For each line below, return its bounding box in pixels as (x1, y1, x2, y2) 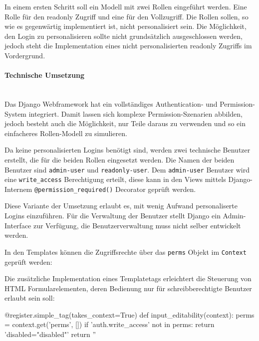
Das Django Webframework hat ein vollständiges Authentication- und (4, 98, 218, 109)
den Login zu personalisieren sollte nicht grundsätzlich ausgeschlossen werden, (4, 30, 243, 41)
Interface (4, 220, 31, 230)
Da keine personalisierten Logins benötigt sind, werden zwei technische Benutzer (4, 145, 251, 155)
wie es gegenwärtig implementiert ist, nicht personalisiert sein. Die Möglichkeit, (4, 21, 247, 31)
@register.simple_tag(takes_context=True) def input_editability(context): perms (4, 309, 255, 320)
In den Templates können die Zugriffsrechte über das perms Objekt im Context (4, 246, 247, 257)
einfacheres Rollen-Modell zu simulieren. (4, 128, 127, 138)
